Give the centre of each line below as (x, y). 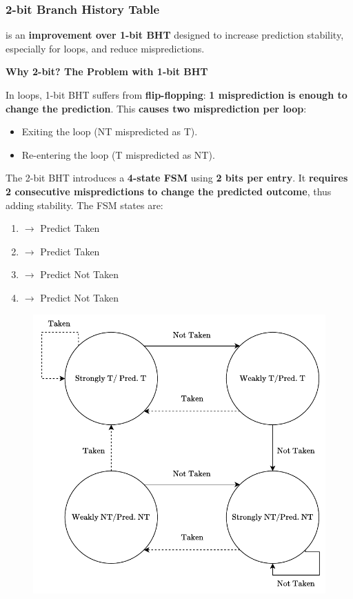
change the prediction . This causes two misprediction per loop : (156, 108)
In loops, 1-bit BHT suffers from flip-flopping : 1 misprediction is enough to (176, 95)
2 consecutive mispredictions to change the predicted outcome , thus (169, 191)
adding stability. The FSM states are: (84, 205)
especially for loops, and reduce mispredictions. (105, 48)
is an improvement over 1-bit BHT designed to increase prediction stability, (175, 35)
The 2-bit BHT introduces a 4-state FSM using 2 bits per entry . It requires (177, 178)
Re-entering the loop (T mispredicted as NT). (118, 154)
